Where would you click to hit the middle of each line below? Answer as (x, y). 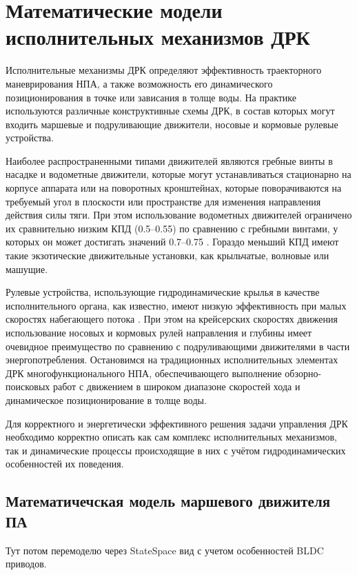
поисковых (28, 386)
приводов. (26, 564)
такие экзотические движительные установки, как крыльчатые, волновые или (167, 255)
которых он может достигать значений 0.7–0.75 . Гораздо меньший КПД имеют (172, 242)
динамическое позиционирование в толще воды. (106, 400)
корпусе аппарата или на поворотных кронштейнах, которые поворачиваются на (174, 188)
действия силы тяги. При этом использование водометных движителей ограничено (179, 215)
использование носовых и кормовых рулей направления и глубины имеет (159, 332)
